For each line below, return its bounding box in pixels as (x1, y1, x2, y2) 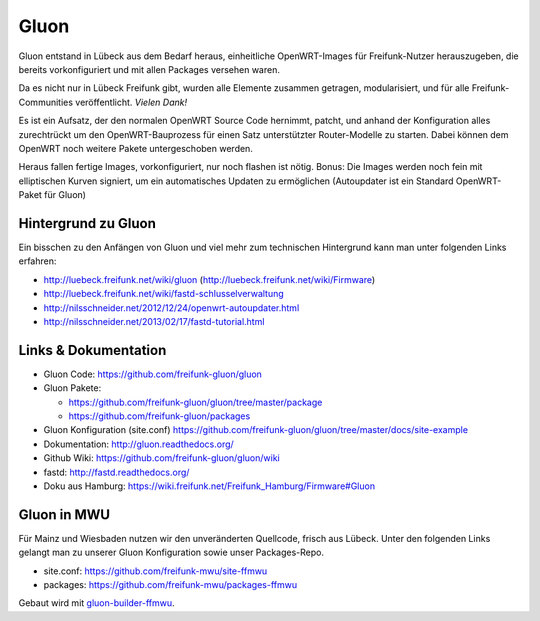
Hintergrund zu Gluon (18, 215, 157, 232)
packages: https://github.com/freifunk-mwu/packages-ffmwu (43, 579, 298, 591)
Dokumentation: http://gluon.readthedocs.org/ (43, 438, 234, 450)
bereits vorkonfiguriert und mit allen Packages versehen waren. (18, 63, 280, 75)
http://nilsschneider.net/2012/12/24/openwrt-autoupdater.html (43, 301, 300, 314)
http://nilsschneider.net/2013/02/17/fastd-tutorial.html (43, 315, 265, 327)
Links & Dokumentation (18, 341, 167, 359)
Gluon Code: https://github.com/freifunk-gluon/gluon (43, 368, 262, 380)
